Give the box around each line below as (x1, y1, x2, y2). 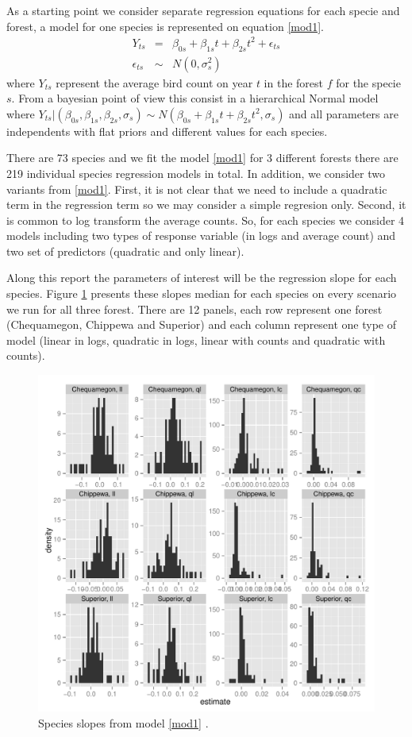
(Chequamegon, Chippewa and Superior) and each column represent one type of (6, 316, 397, 333)
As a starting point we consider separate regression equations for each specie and (6, 2, 400, 18)
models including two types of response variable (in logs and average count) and (6, 227, 396, 244)
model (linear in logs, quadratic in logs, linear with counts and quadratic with (6, 331, 386, 348)
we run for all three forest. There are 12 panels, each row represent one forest (6, 300, 383, 317)
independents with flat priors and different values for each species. (6, 122, 328, 139)
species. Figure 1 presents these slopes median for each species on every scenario (6, 285, 397, 302)
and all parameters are (289, 105, 399, 122)
